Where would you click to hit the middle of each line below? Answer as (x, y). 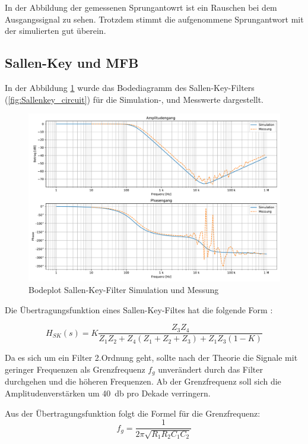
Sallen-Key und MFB (72, 63)
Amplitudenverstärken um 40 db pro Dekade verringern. (108, 393)
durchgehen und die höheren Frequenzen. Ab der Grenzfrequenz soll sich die (143, 381)
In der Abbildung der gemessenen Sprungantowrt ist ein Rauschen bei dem (141, 7)
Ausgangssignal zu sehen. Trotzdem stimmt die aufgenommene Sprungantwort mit (154, 19)
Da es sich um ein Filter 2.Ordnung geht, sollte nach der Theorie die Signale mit (151, 358)
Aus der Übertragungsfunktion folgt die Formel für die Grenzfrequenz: (133, 413)
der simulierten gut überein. (55, 31)
